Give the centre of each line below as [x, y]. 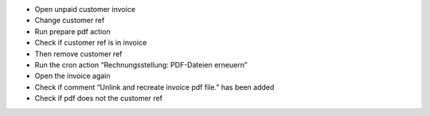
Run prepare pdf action [72, 31]
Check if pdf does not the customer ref [99, 99]
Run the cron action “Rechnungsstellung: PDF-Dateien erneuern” [141, 64]
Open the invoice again [72, 76]
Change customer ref [70, 21]
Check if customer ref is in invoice [91, 43]
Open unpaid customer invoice [85, 9]
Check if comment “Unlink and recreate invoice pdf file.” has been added [154, 87]
